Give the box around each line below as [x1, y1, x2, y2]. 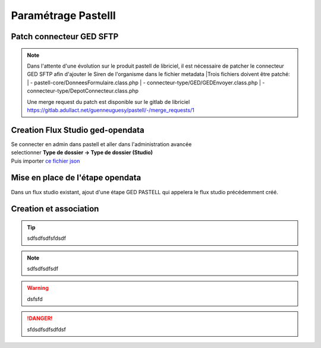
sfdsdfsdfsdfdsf [27, 325, 67, 333]
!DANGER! [27, 315, 53, 322]
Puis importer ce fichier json [11, 157, 80, 164]
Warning [27, 284, 49, 292]
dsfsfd [27, 295, 43, 302]
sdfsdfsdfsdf [27, 265, 59, 273]
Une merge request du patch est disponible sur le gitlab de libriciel [27, 98, 190, 105]
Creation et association [11, 204, 99, 214]
